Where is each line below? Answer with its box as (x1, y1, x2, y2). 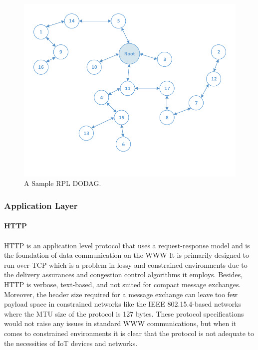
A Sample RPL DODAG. (24, 178, 101, 188)
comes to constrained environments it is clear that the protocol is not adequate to (4, 328, 255, 338)
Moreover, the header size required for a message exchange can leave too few (4, 289, 238, 299)
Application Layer (4, 199, 78, 211)
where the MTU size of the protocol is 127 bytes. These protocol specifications (4, 308, 244, 319)
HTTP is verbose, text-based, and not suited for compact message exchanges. (4, 279, 241, 289)
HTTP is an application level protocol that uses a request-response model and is (4, 240, 250, 250)
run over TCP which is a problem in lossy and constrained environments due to (4, 259, 248, 270)
